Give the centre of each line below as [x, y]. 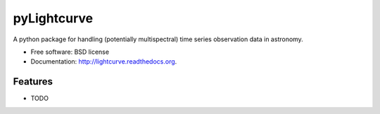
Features [33, 81]
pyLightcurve [53, 18]
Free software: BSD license [70, 52]
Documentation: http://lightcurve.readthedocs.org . [104, 62]
